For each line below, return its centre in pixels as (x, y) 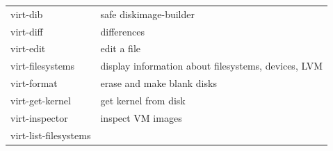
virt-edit (28, 48)
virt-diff (27, 31)
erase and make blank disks (159, 83)
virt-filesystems (43, 66)
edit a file (121, 48)
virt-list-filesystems (51, 135)
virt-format (34, 83)
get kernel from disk (143, 100)
